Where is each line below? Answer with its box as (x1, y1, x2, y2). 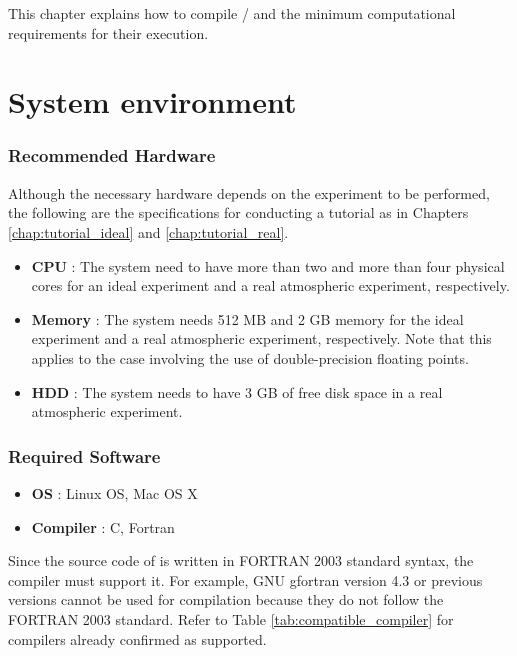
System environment (8, 81, 297, 122)
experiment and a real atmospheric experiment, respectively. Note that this (31, 328, 492, 349)
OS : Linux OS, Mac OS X (31, 482, 198, 503)
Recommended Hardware (8, 143, 216, 168)
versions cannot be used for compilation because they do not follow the (8, 589, 444, 610)
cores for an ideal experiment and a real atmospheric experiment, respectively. (31, 275, 510, 296)
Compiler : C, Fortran (31, 516, 175, 537)
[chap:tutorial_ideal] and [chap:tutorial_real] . (8, 221, 289, 242)
